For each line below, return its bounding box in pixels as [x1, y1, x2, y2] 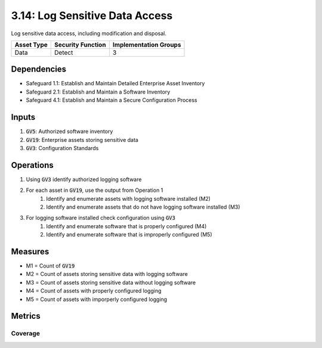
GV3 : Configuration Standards [26, 144, 99, 151]
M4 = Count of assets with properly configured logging [26, 287, 162, 294]
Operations [11, 160, 54, 170]
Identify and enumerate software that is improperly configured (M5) [46, 231, 212, 238]
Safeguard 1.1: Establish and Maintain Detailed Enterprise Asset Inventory [26, 80, 205, 87]
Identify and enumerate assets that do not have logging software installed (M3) [46, 203, 241, 210]
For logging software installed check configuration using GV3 [26, 215, 176, 222]
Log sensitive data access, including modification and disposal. [11, 30, 167, 37]
